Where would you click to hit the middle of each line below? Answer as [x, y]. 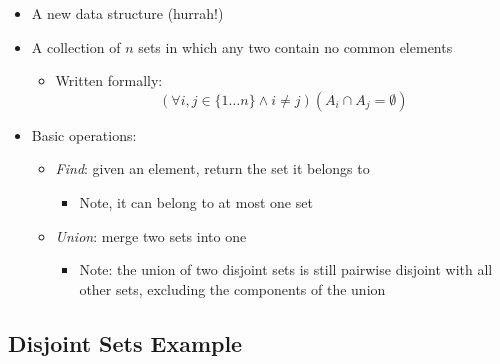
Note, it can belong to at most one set [196, 201]
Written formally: [109, 80]
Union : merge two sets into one [151, 235]
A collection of [76, 46]
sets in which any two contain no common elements [295, 46]
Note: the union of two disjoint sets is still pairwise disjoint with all [286, 269]
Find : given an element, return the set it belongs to [212, 168]
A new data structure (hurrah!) [127, 13]
